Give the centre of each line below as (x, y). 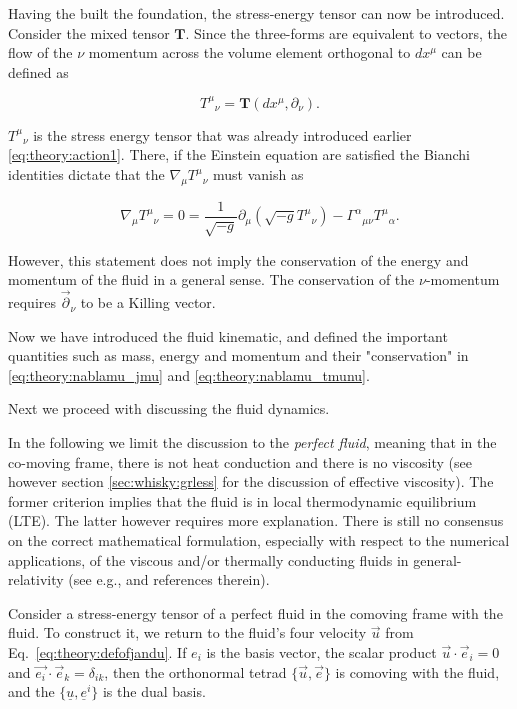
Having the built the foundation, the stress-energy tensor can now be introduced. (256, 13)
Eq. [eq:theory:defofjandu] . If (97, 652)
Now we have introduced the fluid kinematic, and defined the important (228, 335)
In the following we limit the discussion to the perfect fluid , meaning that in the (252, 442)
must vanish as (258, 174)
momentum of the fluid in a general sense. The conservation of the (211, 279)
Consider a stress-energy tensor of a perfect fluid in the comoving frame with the (255, 612)
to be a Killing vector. (148, 302)
